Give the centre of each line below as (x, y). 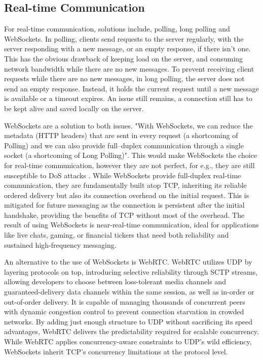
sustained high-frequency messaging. (60, 244)
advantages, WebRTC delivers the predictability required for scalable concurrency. (131, 331)
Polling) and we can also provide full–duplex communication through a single (124, 145)
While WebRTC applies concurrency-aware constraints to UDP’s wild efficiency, (128, 341)
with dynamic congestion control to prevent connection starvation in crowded (124, 312)
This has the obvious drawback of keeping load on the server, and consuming (124, 58)
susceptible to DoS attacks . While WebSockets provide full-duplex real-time (123, 175)
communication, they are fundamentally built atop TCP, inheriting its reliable (125, 185)
